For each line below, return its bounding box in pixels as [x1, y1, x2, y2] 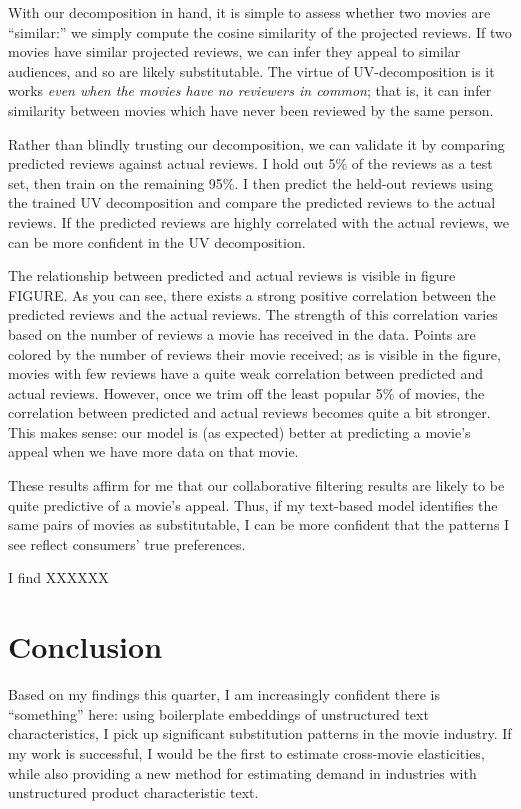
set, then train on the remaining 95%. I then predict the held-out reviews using [8, 172, 493, 193]
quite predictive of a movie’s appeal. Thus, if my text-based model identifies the [8, 494, 498, 515]
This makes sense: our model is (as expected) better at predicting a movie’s [8, 421, 471, 442]
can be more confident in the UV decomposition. [8, 231, 306, 252]
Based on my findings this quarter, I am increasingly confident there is [8, 684, 441, 705]
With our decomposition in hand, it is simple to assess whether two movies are [8, 2, 491, 22]
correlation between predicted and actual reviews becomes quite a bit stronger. [8, 402, 491, 423]
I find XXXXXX [8, 567, 109, 588]
